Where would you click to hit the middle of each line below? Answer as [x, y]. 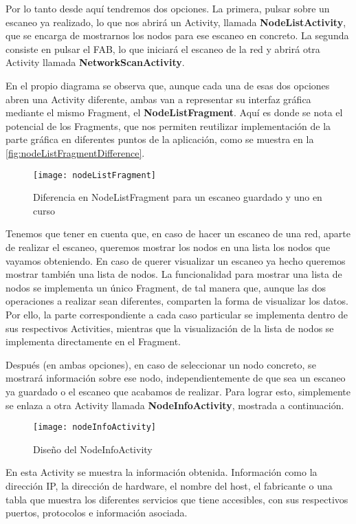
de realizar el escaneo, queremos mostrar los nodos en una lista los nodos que [168, 247]
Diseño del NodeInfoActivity [93, 449]
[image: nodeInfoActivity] [94, 427]
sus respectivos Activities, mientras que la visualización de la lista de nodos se [170, 328]
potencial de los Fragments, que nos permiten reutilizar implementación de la [168, 125]
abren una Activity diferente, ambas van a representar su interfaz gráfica [158, 99]
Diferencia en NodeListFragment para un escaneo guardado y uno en [178, 197]
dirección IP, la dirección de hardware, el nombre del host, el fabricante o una [169, 485]
